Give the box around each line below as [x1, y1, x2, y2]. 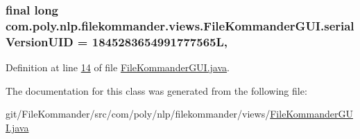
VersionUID [6, 33, 74, 50]
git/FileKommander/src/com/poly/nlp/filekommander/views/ [6, 106, 271, 121]
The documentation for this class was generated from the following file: [6, 83, 307, 98]
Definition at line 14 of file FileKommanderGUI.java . [6, 60, 230, 75]
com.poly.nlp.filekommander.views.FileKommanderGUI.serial [6, 17, 354, 34]
